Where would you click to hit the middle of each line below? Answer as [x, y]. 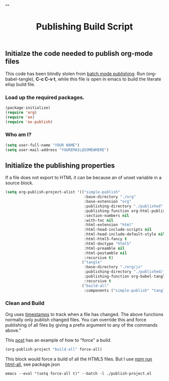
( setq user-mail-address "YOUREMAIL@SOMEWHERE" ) [57, 150]
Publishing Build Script [84, 27]
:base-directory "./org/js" [113, 267]
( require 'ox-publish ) [29, 122]
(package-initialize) [28, 108]
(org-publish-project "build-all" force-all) [54, 349]
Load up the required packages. [45, 97]
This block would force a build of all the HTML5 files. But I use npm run [79, 359]
